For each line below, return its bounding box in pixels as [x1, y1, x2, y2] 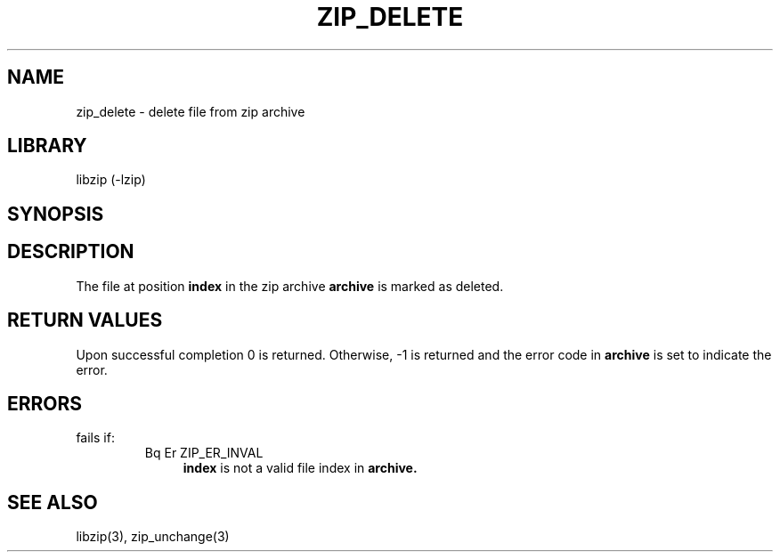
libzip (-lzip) [76, 172, 146, 188]
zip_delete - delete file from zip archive [76, 103, 305, 119]
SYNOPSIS [7, 202, 104, 225]
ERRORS [7, 392, 83, 415]
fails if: [76, 430, 115, 446]
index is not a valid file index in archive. [183, 460, 418, 476]
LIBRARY [7, 134, 87, 158]
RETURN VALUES [7, 309, 163, 332]
